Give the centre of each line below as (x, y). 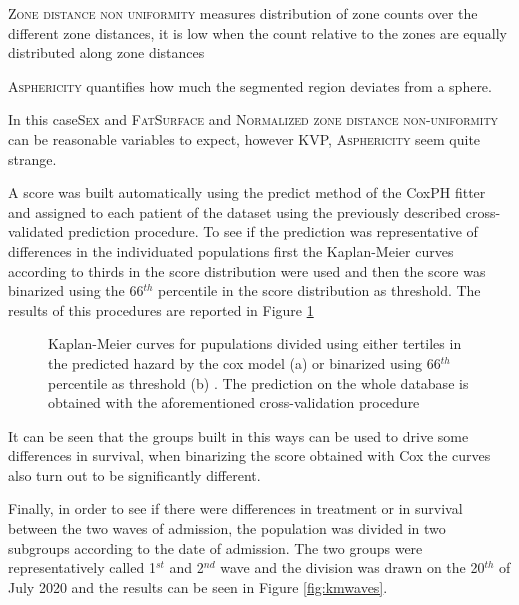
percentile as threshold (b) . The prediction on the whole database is (258, 382)
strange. (32, 158)
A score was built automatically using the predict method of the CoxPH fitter (247, 192)
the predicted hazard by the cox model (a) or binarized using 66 (244, 362)
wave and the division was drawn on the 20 (352, 567)
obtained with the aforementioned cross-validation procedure (234, 402)
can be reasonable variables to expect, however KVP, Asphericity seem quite (244, 138)
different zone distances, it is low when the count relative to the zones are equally (257, 32)
